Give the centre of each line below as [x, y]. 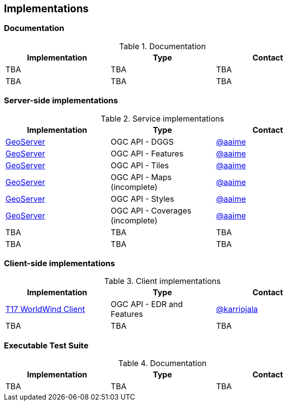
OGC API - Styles [143, 199]
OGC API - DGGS [142, 141]
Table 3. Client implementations [162, 281]
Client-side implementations [59, 263]
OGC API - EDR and [147, 304]
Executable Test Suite [46, 345]
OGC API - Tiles [140, 165]
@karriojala [237, 309]
